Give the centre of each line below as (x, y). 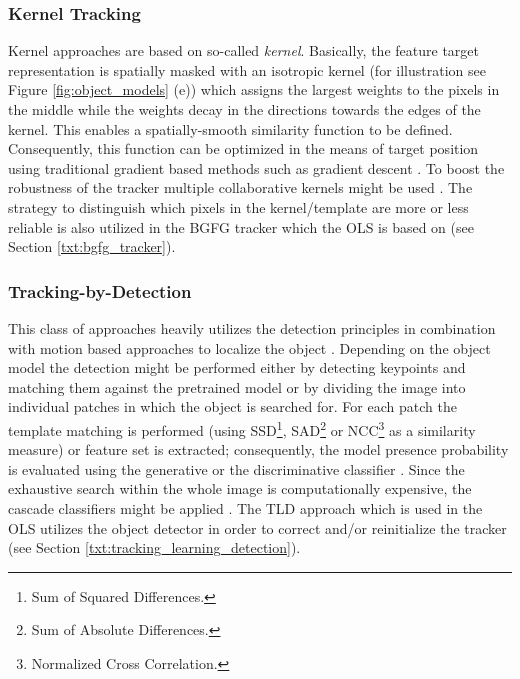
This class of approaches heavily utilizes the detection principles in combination (252, 327)
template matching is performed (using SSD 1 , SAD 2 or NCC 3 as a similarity (242, 428)
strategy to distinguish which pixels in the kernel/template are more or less (238, 206)
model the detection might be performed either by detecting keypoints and (237, 367)
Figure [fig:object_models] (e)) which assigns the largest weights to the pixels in (254, 89)
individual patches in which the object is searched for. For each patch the (232, 406)
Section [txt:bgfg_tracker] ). (92, 246)
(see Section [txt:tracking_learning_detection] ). (154, 547)
